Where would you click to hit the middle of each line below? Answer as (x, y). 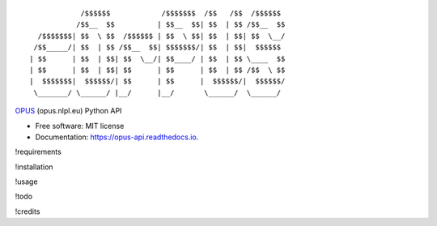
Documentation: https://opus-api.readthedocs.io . (117, 137)
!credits (28, 211)
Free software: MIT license (80, 126)
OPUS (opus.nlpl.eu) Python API (68, 111)
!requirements (38, 152)
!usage (26, 181)
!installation (34, 167)
